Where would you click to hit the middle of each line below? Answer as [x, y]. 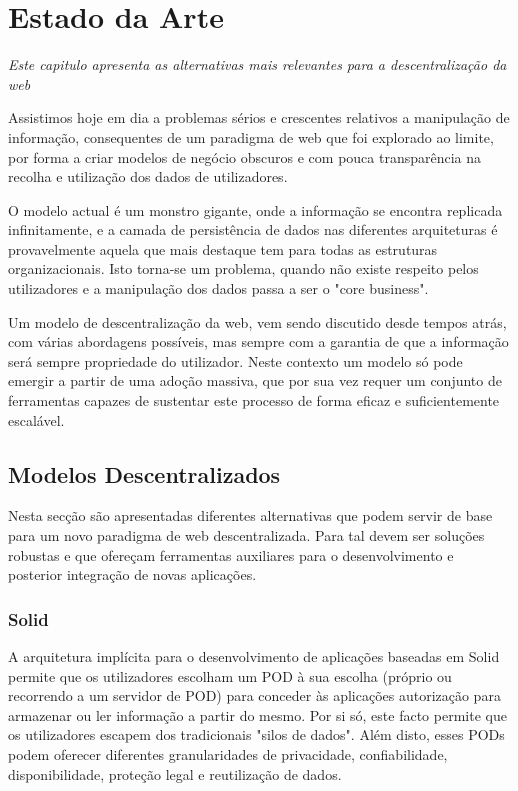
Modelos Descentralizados [144, 473]
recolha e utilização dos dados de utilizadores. [148, 176]
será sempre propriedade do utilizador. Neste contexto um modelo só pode [235, 360]
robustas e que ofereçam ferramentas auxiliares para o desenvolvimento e [231, 554]
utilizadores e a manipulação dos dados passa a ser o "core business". [218, 288]
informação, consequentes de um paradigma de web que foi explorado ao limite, [251, 136]
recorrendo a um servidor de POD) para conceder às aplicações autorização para [254, 695]
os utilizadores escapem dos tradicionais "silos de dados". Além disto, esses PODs [256, 734]
